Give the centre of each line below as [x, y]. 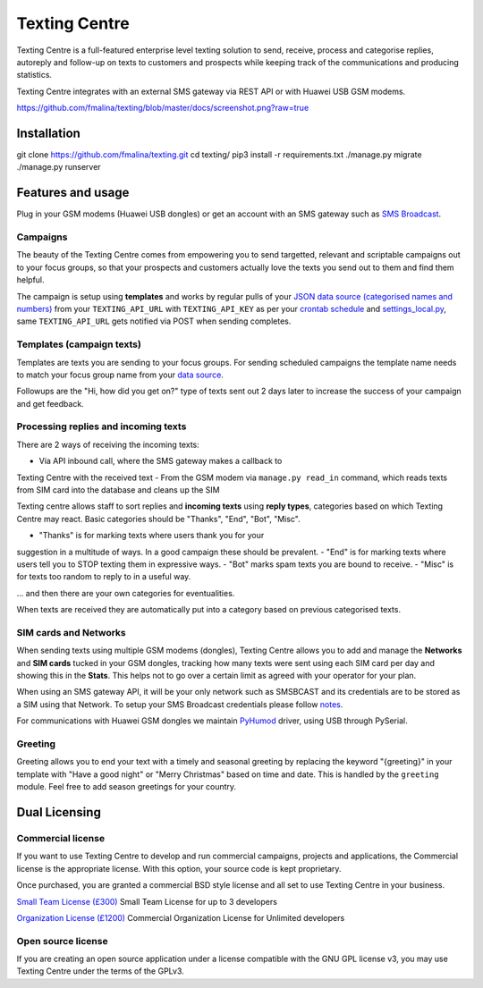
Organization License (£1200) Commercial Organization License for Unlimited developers [181, 917]
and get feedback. [50, 403]
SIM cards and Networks [72, 632]
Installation [48, 133]
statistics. [34, 75]
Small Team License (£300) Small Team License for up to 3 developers [147, 901]
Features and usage [73, 193]
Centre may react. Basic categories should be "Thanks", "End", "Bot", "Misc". [159, 519]
